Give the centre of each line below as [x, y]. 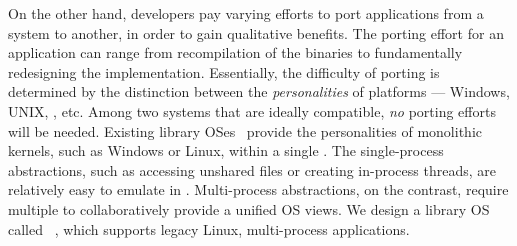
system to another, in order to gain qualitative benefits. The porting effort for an [256, 32]
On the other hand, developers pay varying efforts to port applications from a [246, 13]
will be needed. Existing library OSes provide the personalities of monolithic [245, 130]
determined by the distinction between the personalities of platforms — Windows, [259, 91]
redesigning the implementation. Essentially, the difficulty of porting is [224, 71]
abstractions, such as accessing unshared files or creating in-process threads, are [252, 169]
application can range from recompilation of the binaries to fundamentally [235, 52]
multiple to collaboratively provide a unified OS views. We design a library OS [249, 208]
